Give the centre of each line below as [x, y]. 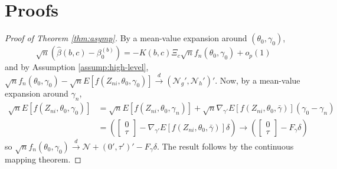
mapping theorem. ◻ [43, 159]
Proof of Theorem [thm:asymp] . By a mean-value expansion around [126, 38]
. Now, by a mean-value [258, 80]
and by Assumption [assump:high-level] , [77, 67]
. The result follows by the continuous [225, 146]
